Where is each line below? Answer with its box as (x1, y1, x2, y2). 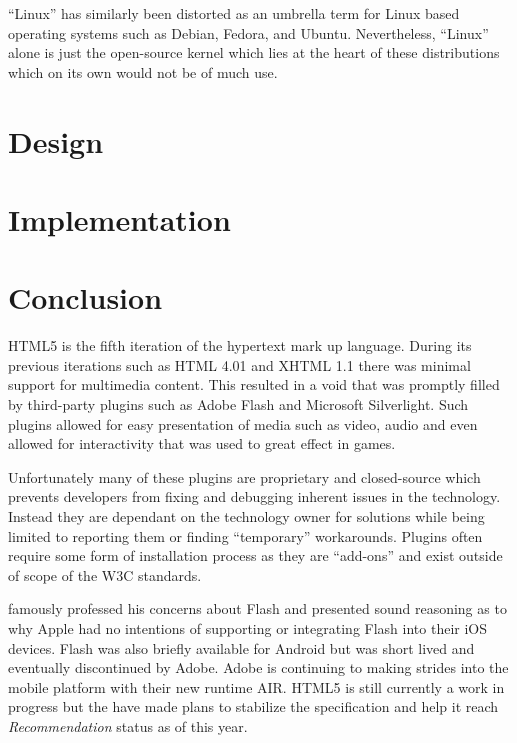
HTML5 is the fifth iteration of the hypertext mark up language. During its (8, 335, 472, 356)
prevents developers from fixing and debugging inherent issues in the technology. (8, 486, 501, 507)
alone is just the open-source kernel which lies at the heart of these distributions (8, 42, 500, 63)
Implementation (8, 198, 231, 239)
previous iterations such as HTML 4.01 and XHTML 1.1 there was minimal (8, 354, 471, 375)
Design (8, 120, 104, 161)
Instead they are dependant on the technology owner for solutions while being (8, 506, 485, 526)
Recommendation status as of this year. (8, 715, 248, 736)
